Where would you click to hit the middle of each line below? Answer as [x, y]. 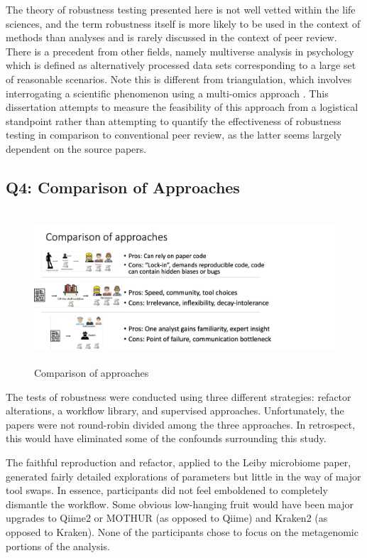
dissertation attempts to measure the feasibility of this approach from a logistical [182, 107]
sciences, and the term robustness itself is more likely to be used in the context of [183, 23]
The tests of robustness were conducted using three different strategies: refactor [179, 396]
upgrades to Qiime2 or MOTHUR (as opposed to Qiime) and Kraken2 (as [167, 518]
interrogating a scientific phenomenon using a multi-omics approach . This [167, 93]
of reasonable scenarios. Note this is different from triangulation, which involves [179, 79]
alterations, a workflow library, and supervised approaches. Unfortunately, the [175, 411]
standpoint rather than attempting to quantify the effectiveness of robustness [174, 120]
